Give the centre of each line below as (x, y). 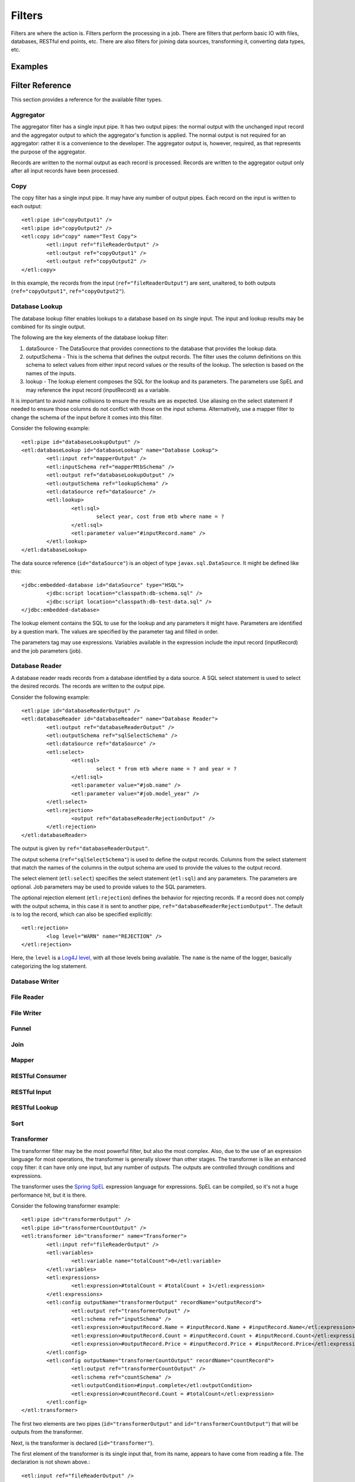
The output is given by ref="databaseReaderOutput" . (80, 848)
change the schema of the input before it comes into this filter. (87, 417)
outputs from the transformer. (47, 1432)
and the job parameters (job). (47, 651)
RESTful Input (31, 1092)
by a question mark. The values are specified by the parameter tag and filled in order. (115, 631)
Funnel (21, 1029)
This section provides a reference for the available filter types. (87, 100)
